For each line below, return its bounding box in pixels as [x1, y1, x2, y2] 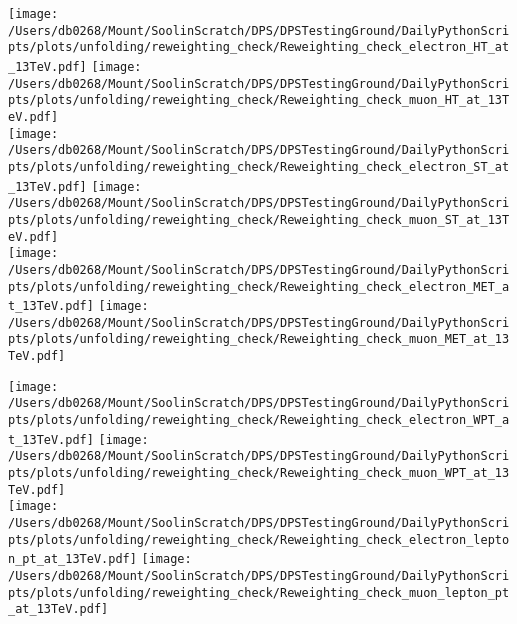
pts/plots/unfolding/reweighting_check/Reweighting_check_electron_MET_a [8, 279, 510, 294]
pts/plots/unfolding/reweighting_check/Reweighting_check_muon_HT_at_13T [8, 93, 510, 108]
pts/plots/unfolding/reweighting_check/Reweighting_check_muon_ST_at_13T [8, 212, 510, 227]
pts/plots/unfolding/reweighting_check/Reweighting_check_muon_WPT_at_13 [8, 466, 510, 481]
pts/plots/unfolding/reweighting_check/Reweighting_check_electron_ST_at [8, 159, 510, 174]
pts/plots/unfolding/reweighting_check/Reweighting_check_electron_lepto [8, 532, 510, 547]
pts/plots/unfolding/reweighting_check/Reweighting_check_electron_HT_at [8, 40, 510, 55]
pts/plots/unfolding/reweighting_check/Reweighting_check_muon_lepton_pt [8, 585, 510, 600]
